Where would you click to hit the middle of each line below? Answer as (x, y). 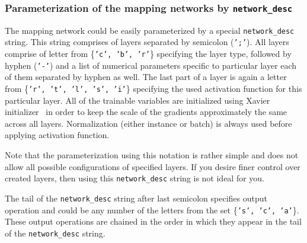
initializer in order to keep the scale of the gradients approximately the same (146, 112)
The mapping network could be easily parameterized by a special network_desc (150, 30)
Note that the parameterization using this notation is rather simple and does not (152, 155)
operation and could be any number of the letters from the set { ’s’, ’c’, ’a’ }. (152, 210)
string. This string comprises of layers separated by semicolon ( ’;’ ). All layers (147, 42)
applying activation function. (57, 135)
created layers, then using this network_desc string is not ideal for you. (135, 178)
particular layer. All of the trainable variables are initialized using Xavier (137, 100)
